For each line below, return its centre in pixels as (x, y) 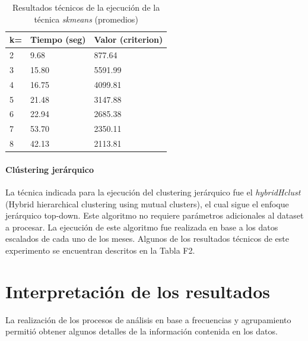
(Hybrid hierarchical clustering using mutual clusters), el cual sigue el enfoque (147, 203)
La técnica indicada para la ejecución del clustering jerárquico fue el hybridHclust (153, 192)
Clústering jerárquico (50, 169)
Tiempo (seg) (58, 40)
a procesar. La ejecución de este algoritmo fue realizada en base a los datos (142, 227)
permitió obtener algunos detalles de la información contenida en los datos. (142, 331)
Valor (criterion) (128, 40)
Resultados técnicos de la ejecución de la (86, 7)
